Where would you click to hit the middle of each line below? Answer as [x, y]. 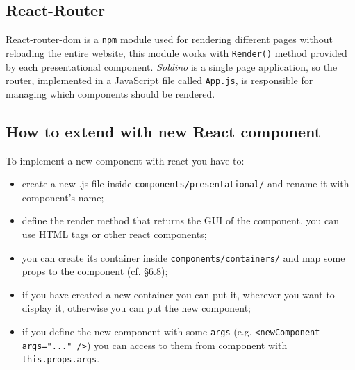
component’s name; [63, 197]
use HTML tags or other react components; [114, 234]
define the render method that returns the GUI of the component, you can [180, 220]
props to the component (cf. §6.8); [95, 271]
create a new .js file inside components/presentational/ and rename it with [185, 184]
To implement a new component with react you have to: [125, 160]
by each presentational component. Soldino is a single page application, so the [172, 66]
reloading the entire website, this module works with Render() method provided [176, 52]
